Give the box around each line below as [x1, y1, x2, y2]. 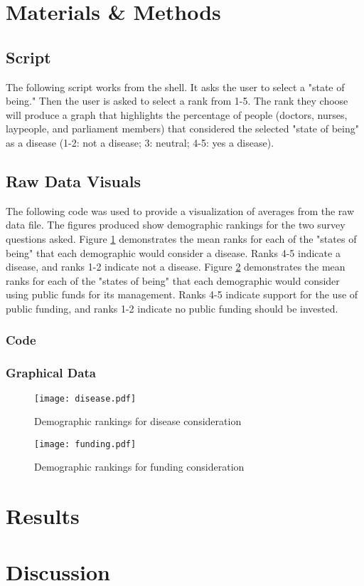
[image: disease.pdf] [34, 393, 136, 404]
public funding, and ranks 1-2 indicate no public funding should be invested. [6, 300, 338, 315]
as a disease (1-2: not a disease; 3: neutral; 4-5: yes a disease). [6, 135, 274, 150]
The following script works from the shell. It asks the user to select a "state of [6, 79, 345, 94]
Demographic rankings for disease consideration [34, 414, 242, 429]
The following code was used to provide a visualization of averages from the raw [6, 203, 355, 218]
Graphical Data [6, 364, 96, 382]
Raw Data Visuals [6, 169, 141, 192]
